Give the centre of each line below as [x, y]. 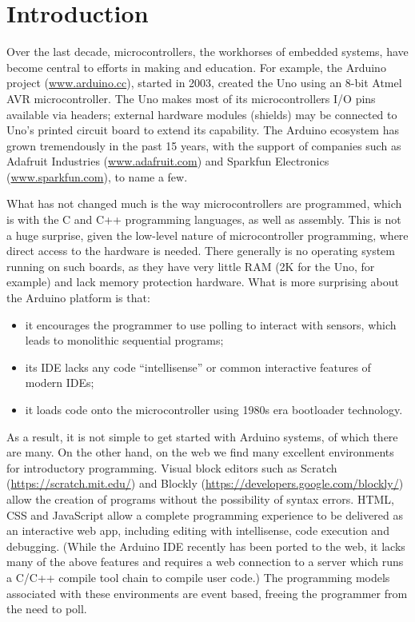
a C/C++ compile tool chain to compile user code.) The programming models [198, 577]
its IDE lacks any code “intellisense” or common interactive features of [198, 367]
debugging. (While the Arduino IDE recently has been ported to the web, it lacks [206, 546]
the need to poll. [47, 609]
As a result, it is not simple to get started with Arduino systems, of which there [202, 436]
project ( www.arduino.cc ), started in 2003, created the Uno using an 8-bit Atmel [204, 83]
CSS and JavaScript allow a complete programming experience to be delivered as [205, 514]
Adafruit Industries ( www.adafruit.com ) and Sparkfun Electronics [168, 161]
